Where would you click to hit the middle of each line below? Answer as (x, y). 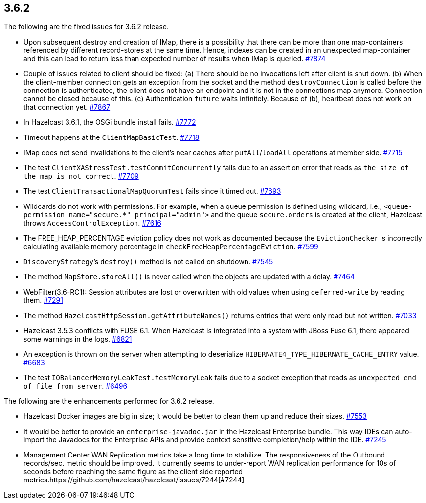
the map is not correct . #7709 (81, 176)
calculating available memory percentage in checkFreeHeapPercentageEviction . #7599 (171, 247)
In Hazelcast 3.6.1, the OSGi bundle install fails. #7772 (110, 122)
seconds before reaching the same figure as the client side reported (133, 472)
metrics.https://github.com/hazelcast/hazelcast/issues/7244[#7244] (134, 480)
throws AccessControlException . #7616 (92, 223)
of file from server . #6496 (76, 386)
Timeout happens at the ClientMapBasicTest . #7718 (112, 137)
